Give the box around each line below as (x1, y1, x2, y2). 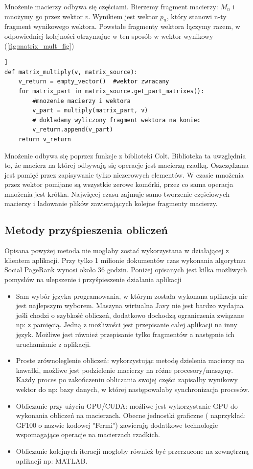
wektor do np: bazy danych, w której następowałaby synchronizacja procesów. (16, 384, 250, 394)
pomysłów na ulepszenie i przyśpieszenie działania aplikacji (4, 274, 182, 285)
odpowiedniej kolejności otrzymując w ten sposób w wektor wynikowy (4, 30, 213, 41)
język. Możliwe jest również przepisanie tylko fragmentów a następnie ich (16, 329, 235, 339)
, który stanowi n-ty (166, 11, 227, 21)
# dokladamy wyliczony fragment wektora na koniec (32, 116, 201, 124)
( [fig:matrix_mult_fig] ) (4, 40, 74, 51)
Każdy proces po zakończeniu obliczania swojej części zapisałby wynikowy (16, 374, 238, 385)
